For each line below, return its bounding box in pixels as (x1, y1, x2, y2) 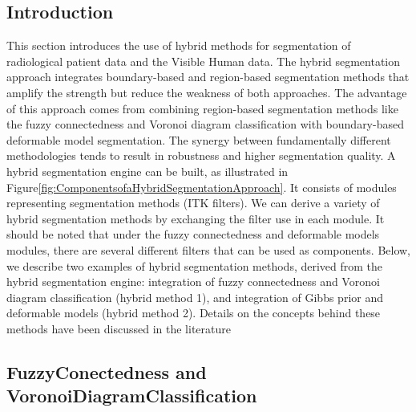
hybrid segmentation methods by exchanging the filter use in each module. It (6, 210, 385, 226)
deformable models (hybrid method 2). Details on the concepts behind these (6, 304, 381, 321)
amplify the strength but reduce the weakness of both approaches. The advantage (6, 84, 407, 100)
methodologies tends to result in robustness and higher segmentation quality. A (6, 147, 396, 164)
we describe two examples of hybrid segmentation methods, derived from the (6, 257, 383, 274)
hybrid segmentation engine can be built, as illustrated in (6, 162, 289, 179)
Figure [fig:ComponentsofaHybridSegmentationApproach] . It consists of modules (6, 178, 397, 195)
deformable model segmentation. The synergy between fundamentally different (6, 131, 391, 148)
